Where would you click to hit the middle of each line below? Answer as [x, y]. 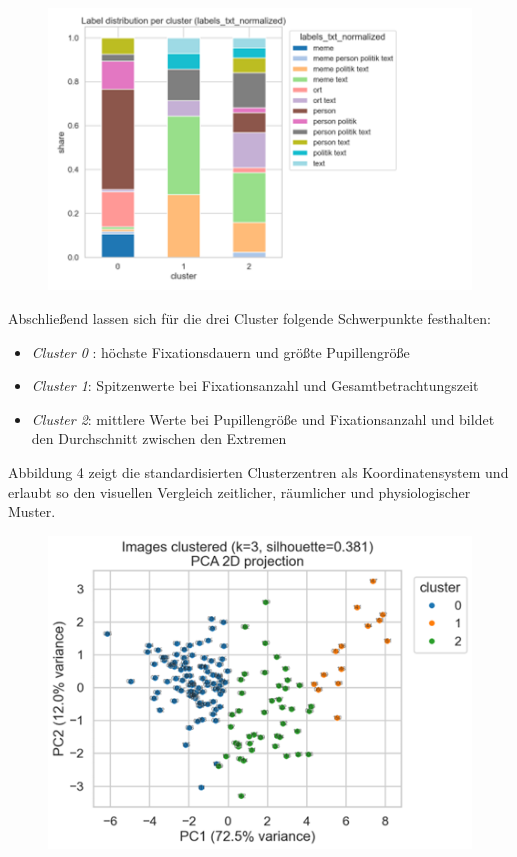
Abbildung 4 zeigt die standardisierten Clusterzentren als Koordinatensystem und [258, 471]
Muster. [32, 511]
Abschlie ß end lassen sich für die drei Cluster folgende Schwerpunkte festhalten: [249, 317]
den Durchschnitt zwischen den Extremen [159, 438]
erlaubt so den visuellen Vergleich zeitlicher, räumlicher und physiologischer [239, 491]
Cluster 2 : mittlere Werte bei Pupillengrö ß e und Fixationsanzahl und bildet [263, 418]
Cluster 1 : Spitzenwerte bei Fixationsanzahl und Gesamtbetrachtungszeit [255, 385]
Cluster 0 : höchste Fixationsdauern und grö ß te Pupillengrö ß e [220, 351]
